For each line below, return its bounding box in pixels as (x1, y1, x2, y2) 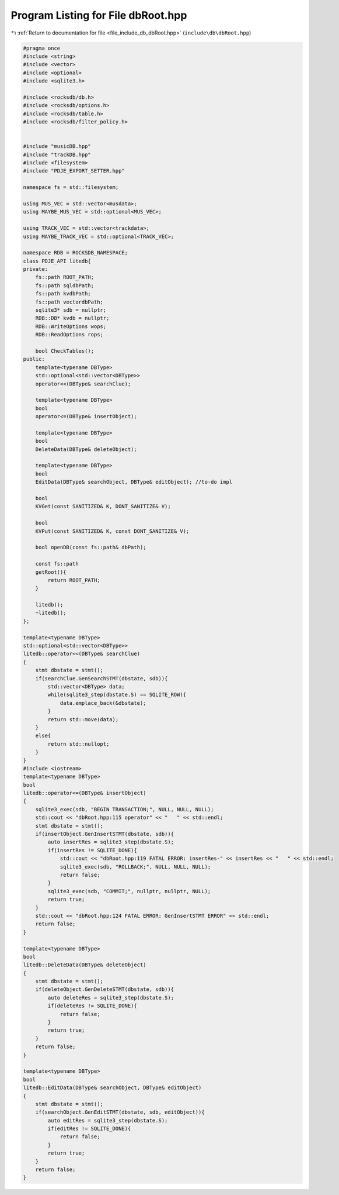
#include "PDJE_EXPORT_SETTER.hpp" (23, 167, 125, 174)
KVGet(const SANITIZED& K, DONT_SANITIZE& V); (35, 503, 172, 510)
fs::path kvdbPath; (35, 290, 92, 297)
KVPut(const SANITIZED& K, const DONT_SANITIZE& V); (35, 528, 190, 535)
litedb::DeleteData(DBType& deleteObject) (23, 962, 146, 968)
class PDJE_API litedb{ (23, 257, 92, 264)
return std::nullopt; (47, 741, 110, 747)
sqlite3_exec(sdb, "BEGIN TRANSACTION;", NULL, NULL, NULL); (35, 806, 214, 812)
